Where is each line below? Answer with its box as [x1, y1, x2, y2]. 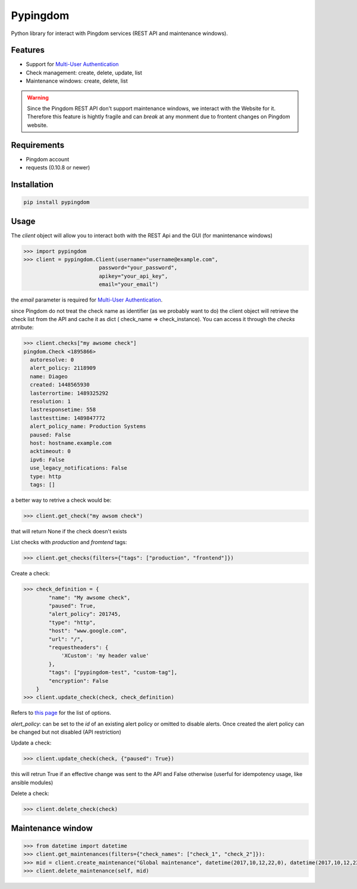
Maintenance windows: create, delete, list [26, 77, 128, 84]
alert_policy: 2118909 [30, 365, 96, 372]
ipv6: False [30, 456, 65, 463]
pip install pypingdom [23, 199, 90, 206]
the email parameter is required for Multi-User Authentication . [11, 296, 163, 303]
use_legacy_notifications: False [30, 464, 127, 472]
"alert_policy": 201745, [48, 611, 121, 618]
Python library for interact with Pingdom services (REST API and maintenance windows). [11, 30, 228, 37]
